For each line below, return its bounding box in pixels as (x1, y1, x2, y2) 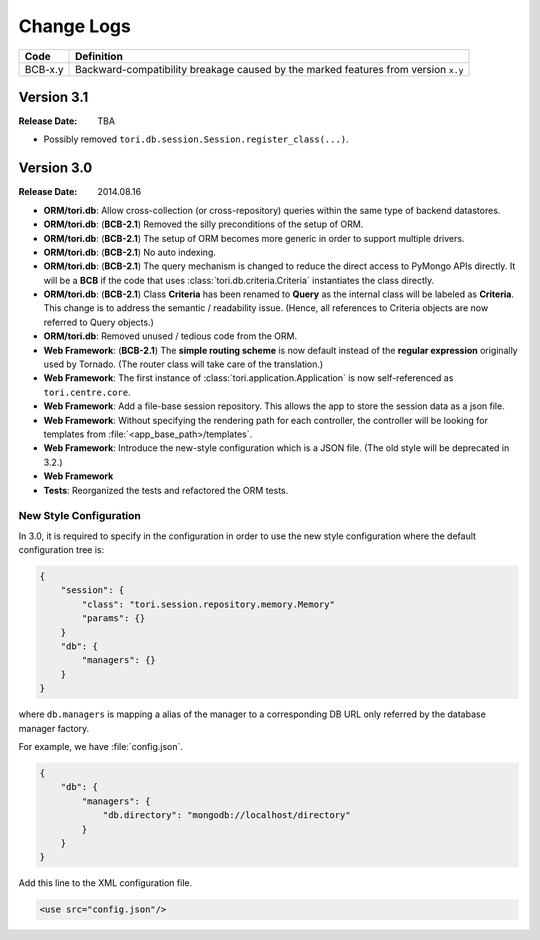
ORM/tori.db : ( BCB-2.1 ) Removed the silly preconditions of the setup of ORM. (43, 218, 364, 230)
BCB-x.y (24, 62, 64, 76)
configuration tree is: (18, 544, 105, 556)
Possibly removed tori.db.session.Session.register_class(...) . (43, 133, 349, 145)
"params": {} (81, 613, 146, 624)
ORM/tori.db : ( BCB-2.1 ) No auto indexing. (43, 246, 217, 258)
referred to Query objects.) (43, 316, 155, 328)
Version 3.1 (18, 88, 89, 105)
